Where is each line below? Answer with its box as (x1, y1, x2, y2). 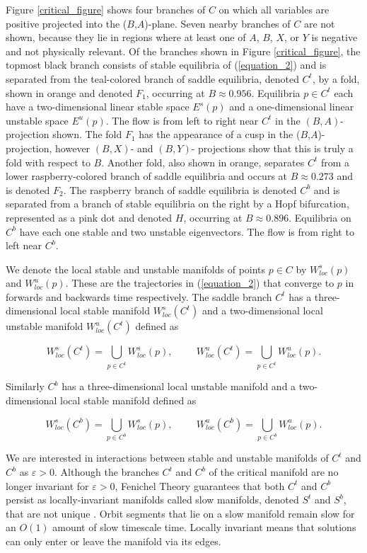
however (55, 140, 91, 155)
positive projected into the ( (6, 16, 127, 30)
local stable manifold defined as (60, 392, 197, 407)
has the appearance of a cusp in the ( (139, 127, 301, 142)
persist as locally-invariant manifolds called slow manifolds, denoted (6, 492, 299, 507)
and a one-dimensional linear (229, 99, 354, 114)
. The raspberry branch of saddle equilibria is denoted (63, 182, 297, 197)
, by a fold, (312, 71, 360, 86)
